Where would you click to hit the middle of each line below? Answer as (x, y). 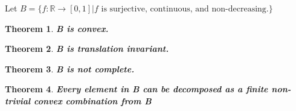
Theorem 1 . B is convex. (57, 28)
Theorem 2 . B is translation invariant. (87, 49)
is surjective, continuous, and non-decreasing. (185, 9)
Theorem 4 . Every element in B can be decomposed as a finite (137, 89)
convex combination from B (93, 100)
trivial (18, 100)
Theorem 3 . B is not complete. (70, 68)
